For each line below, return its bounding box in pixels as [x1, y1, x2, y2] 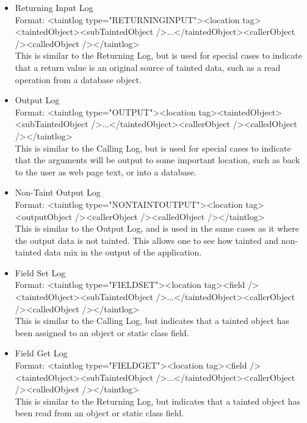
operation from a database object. [15, 73, 142, 86]
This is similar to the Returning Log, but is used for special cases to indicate [15, 49, 302, 62]
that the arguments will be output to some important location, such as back [15, 153, 300, 166]
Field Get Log [15, 347, 68, 359]
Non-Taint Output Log [15, 186, 101, 199]
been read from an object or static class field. [15, 406, 184, 419]
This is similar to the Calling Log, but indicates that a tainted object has [15, 314, 289, 327]
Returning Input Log [15, 1, 93, 13]
